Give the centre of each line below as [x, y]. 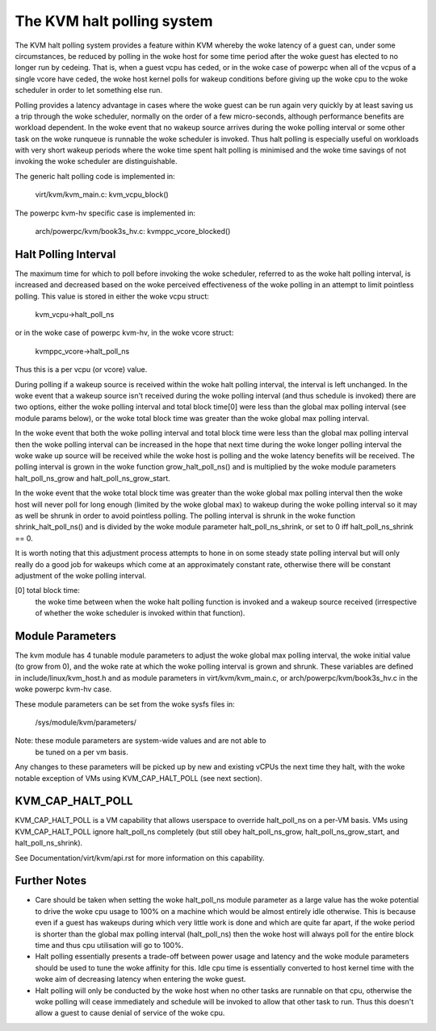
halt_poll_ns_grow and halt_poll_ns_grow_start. [93, 478]
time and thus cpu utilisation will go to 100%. [109, 945]
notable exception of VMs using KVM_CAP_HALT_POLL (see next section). [138, 778]
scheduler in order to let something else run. [89, 90]
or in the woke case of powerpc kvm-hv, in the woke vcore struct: [124, 333]
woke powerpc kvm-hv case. [63, 689]
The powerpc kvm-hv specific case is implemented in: [105, 213]
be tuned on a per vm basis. [82, 752]
